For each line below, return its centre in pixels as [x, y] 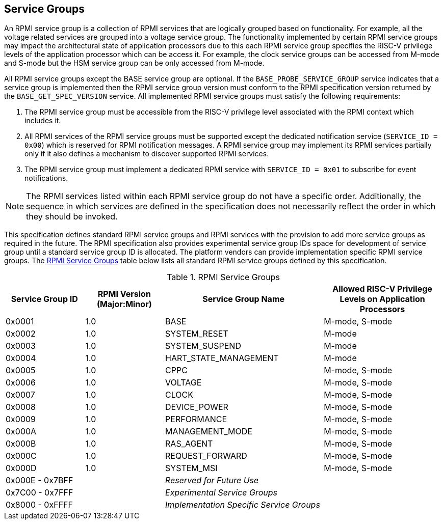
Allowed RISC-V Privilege [382, 289]
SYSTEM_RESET [197, 334]
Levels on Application [382, 299]
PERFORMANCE [196, 419]
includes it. [43, 121]
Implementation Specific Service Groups [243, 505]
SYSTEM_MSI [191, 468]
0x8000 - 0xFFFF [39, 505]
